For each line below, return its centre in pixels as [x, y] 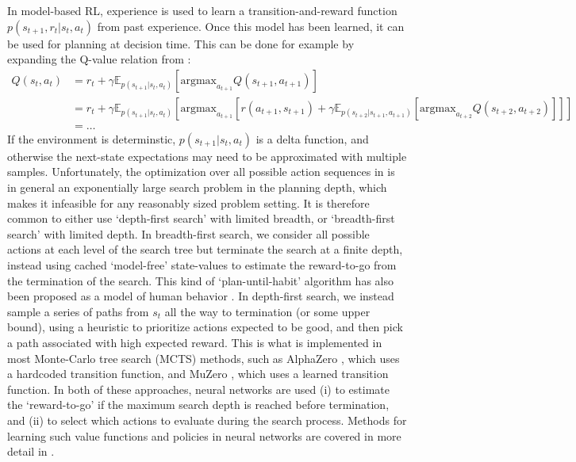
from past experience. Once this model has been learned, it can [251, 26]
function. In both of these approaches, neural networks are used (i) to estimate [198, 389]
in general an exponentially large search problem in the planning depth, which [197, 187]
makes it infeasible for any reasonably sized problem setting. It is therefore [188, 202]
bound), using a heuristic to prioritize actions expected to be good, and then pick [205, 327]
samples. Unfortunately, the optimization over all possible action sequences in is [201, 172]
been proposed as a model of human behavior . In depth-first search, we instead [201, 296]
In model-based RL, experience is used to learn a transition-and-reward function [202, 10]
